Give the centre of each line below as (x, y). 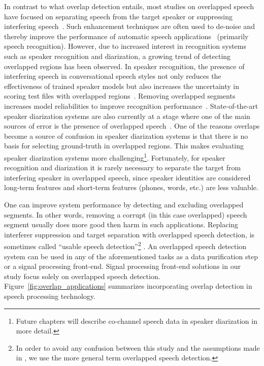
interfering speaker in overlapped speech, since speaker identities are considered (127, 177)
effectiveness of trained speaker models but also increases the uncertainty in (122, 86)
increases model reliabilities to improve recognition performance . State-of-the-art (131, 105)
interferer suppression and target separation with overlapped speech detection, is (129, 234)
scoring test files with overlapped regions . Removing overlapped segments (120, 96)
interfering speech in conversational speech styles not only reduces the (113, 76)
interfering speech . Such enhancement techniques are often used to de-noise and (129, 26)
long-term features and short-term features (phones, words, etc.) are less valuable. (131, 187)
